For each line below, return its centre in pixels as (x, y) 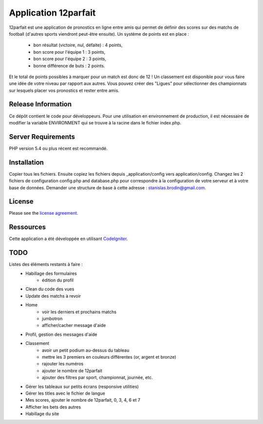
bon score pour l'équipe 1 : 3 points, (69, 52)
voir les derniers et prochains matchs (79, 312)
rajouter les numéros (63, 364)
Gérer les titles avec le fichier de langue (65, 393)
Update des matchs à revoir (53, 296)
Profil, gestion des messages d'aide (61, 334)
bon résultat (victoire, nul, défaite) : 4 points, (78, 45)
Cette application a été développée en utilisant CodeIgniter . (68, 239)
